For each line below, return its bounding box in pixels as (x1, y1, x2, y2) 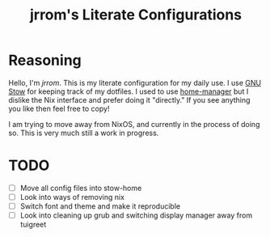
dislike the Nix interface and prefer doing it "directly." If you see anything (8, 95, 251, 104)
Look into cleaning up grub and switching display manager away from (19, 210, 253, 220)
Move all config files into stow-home (19, 183, 142, 193)
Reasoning (8, 51, 82, 70)
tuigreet (19, 220, 47, 230)
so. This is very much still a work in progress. (8, 128, 159, 138)
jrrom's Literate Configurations (29, 6, 243, 24)
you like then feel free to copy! (8, 104, 110, 113)
